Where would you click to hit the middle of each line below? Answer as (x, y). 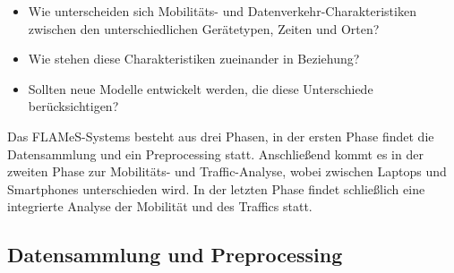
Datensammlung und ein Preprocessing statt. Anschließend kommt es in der (215, 154)
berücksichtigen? (73, 106)
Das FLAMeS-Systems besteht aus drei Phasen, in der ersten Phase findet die (221, 136)
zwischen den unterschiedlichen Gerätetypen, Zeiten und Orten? (204, 28)
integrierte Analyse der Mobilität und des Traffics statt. (160, 206)
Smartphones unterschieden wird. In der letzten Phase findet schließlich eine (216, 188)
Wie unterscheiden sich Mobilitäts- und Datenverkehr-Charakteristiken (222, 11)
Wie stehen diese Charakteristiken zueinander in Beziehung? (194, 59)
